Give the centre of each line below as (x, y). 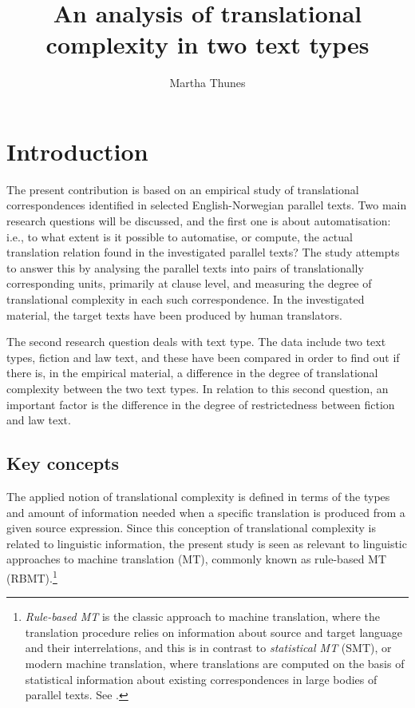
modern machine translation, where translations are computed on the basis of (215, 663)
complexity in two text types (207, 44)
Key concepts (63, 463)
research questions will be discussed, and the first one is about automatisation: (199, 221)
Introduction (77, 151)
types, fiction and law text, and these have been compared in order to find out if (203, 357)
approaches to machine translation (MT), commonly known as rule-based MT (197, 559)
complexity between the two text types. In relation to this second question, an (198, 388)
